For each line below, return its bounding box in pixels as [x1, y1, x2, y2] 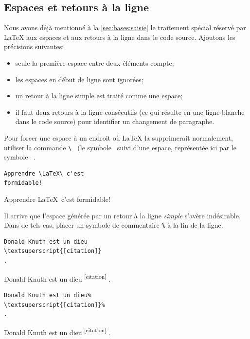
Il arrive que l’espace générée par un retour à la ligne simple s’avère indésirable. [4, 210, 241, 220]
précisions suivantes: [4, 41, 64, 52]
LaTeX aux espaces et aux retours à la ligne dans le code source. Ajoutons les [4, 32, 235, 42]
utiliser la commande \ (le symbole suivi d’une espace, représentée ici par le [4, 142, 236, 152]
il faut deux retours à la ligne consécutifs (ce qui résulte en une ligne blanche [15, 107, 245, 117]
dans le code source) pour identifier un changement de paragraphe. [15, 116, 214, 126]
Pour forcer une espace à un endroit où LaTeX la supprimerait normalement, [4, 132, 233, 143]
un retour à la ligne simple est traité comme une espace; [15, 90, 183, 101]
